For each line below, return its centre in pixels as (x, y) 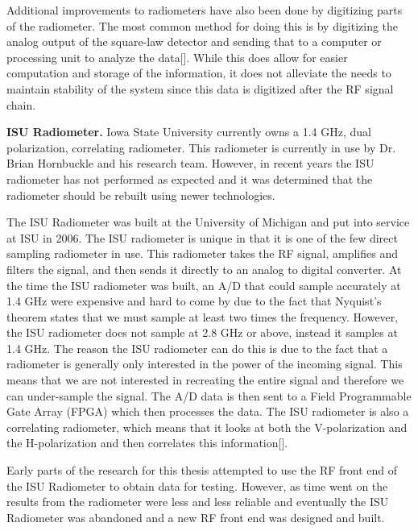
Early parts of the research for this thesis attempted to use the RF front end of (202, 470)
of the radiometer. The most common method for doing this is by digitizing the (203, 25)
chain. (21, 104)
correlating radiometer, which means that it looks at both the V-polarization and (207, 427)
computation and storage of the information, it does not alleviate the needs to (199, 73)
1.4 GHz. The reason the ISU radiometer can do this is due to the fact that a (197, 348)
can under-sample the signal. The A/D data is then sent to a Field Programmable (209, 395)
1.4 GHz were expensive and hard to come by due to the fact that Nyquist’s (194, 301)
